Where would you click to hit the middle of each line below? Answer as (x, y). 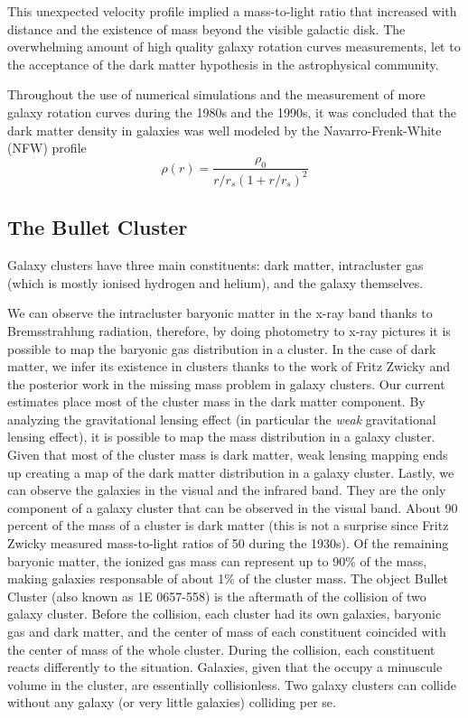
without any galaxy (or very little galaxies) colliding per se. (172, 702)
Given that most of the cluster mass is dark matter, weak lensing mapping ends (228, 455)
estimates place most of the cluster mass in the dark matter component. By (216, 401)
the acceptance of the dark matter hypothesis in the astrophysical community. (223, 64)
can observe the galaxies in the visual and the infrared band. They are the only (227, 490)
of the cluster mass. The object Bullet (344, 578)
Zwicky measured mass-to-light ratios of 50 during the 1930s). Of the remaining (228, 543)
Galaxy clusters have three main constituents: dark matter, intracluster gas (215, 265)
